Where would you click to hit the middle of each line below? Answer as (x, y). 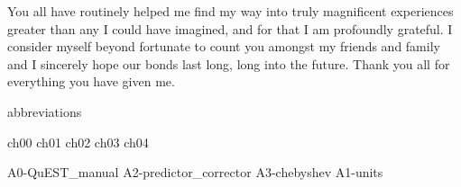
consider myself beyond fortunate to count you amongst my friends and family (224, 46)
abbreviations (45, 111)
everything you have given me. (91, 81)
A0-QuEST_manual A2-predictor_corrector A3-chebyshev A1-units (195, 172)
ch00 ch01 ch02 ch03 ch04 (78, 142)
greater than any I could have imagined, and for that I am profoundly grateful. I (230, 28)
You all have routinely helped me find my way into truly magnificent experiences (230, 11)
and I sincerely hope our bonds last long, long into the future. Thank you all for (229, 63)
